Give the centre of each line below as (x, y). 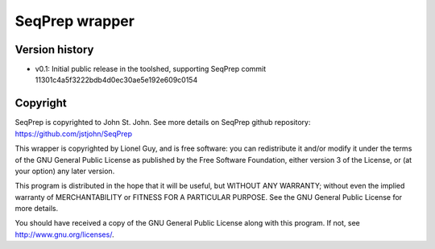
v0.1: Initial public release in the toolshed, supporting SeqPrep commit (151, 69)
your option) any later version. (65, 171)
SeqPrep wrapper (75, 21)
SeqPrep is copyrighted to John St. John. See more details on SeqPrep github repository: (163, 122)
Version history (54, 50)
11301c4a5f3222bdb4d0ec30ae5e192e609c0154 (116, 80)
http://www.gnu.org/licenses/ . (64, 234)
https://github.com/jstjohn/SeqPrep (74, 134)
